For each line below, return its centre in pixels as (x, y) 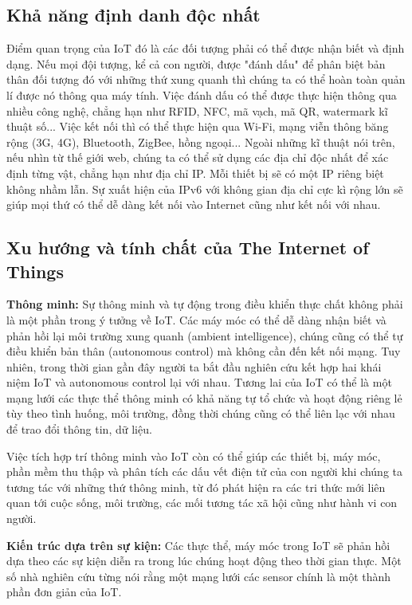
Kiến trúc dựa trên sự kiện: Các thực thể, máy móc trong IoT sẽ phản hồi (198, 545)
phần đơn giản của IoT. (64, 592)
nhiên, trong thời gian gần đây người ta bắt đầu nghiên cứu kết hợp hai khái (194, 366)
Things (35, 271)
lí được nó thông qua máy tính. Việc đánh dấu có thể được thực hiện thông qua (202, 94)
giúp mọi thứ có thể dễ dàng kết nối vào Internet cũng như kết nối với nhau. (194, 204)
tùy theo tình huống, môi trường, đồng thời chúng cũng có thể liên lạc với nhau (201, 413)
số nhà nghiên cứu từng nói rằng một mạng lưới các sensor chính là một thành (199, 576)
